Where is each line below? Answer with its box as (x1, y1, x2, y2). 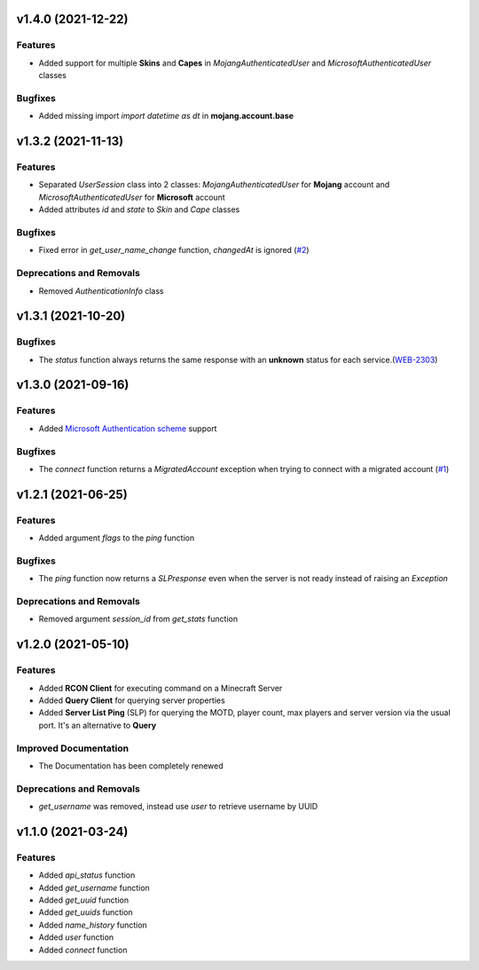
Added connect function (38, 944, 128, 955)
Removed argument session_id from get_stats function (38, 613, 239, 625)
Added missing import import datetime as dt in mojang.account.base (38, 111, 294, 122)
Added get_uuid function (38, 895, 129, 905)
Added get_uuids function (38, 907, 133, 918)
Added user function (38, 932, 114, 942)
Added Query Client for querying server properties (38, 695, 225, 706)
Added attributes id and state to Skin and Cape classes (38, 204, 240, 215)
